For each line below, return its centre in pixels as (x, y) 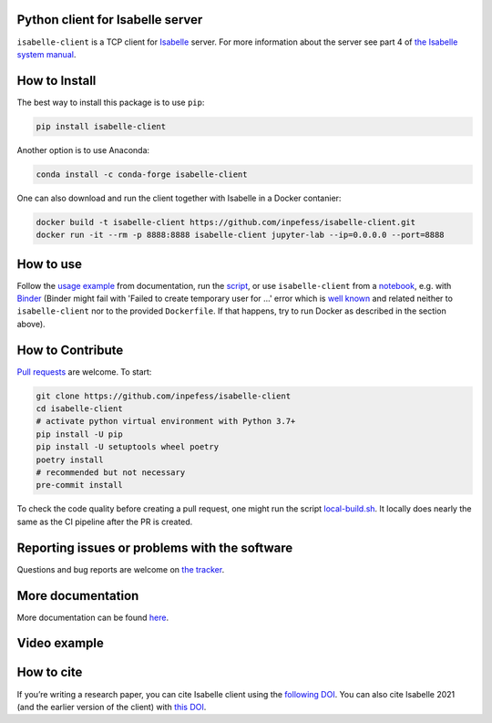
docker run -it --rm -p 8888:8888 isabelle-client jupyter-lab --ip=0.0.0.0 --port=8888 (241, 235)
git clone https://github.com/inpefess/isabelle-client (164, 396)
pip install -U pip (79, 434)
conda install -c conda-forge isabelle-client (142, 174)
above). (31, 324)
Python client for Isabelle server (110, 20)
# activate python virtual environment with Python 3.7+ (166, 421)
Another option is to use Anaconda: (83, 150)
